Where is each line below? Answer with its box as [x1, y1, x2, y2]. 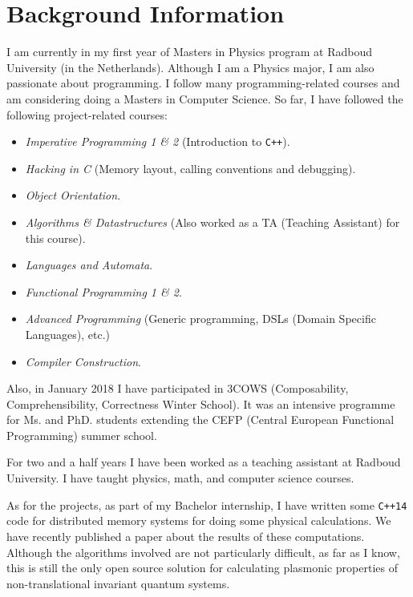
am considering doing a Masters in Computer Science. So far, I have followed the [6, 90, 403, 107]
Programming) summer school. [6, 426, 157, 443]
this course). [25, 229, 86, 246]
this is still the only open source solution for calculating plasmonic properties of [6, 559, 398, 576]
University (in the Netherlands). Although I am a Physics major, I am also [6, 58, 375, 75]
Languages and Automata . [25, 256, 153, 273]
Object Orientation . [25, 187, 121, 204]
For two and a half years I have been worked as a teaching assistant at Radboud [6, 454, 401, 470]
